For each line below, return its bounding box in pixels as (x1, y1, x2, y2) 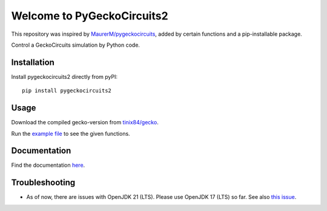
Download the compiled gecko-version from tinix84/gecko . (11, 119, 159, 126)
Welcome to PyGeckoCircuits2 (11, 9, 169, 22)
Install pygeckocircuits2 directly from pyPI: (11, 73, 118, 80)
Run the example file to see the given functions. (11, 130, 130, 137)
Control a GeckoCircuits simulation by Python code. (11, 41, 140, 49)
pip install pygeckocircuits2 (22, 87, 112, 94)
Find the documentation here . (11, 161, 85, 169)
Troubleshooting (11, 178, 76, 188)
